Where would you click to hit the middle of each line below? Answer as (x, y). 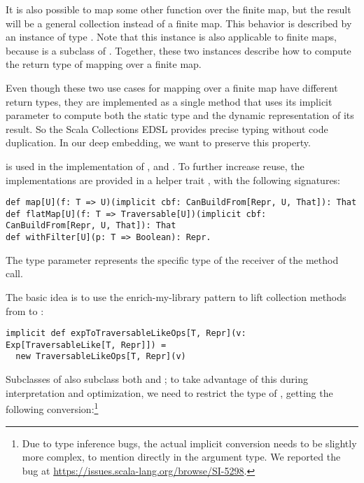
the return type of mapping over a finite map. (104, 64)
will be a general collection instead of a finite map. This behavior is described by (179, 23)
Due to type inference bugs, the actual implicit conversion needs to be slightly (189, 443)
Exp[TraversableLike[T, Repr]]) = (86, 345)
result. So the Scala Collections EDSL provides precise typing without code (167, 128)
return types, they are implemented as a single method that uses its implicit (169, 101)
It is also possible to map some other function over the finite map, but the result (178, 9)
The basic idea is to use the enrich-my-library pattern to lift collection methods (176, 296)
